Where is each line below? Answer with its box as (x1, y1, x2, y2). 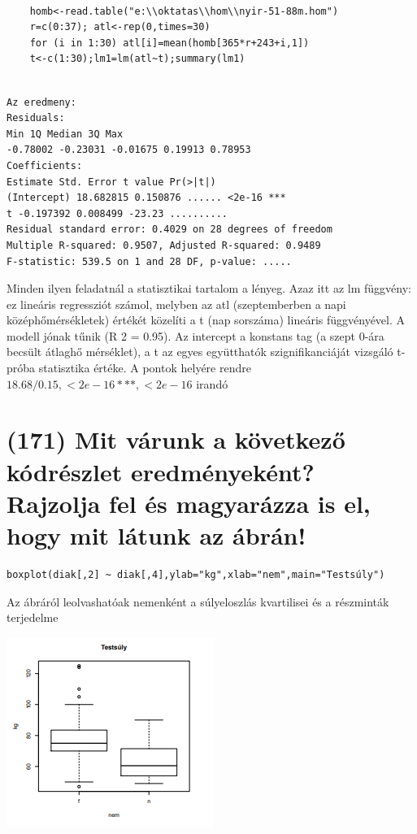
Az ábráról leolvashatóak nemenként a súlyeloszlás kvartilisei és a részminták (7, 593, 389, 610)
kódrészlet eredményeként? (7, 454, 315, 488)
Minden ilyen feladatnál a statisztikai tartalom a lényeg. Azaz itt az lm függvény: (7, 280, 411, 297)
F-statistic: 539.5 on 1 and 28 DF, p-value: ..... (7, 255, 292, 267)
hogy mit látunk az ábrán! (7, 519, 306, 551)
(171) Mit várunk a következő (7, 423, 345, 456)
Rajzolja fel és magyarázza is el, (7, 486, 371, 519)
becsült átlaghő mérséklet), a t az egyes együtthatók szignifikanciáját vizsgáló (7, 343, 393, 360)
